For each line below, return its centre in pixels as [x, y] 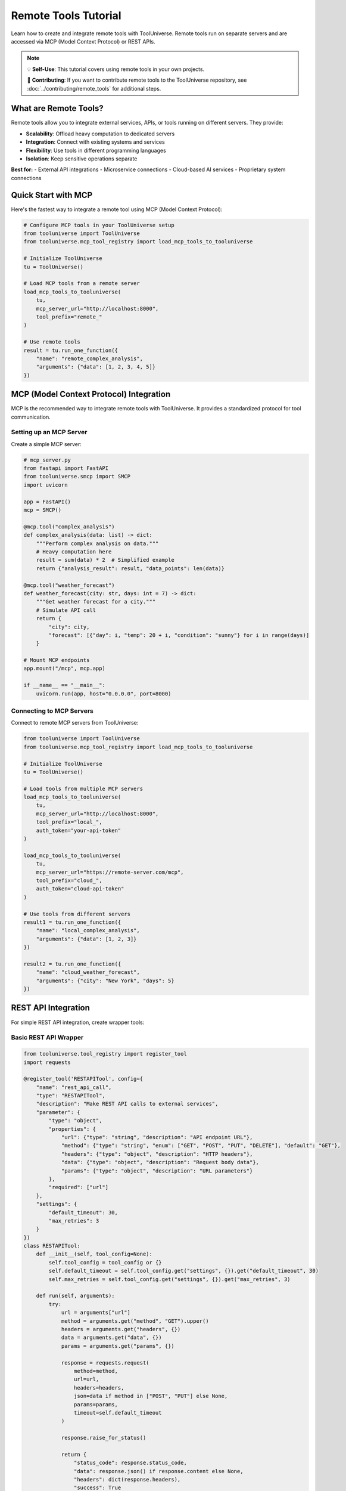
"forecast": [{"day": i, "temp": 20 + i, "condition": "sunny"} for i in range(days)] [179, 635]
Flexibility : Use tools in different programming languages [96, 150]
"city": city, [69, 627]
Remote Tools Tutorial [66, 16]
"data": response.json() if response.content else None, [158, 1471]
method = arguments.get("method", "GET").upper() [135, 1321]
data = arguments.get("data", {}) [111, 1338]
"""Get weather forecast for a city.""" [96, 602]
